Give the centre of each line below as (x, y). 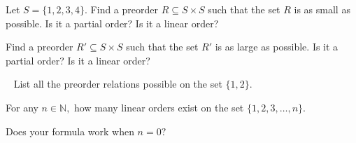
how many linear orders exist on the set (159, 107)
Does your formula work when (70, 131)
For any (22, 107)
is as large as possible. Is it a (277, 47)
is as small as (322, 9)
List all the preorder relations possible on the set (118, 84)
